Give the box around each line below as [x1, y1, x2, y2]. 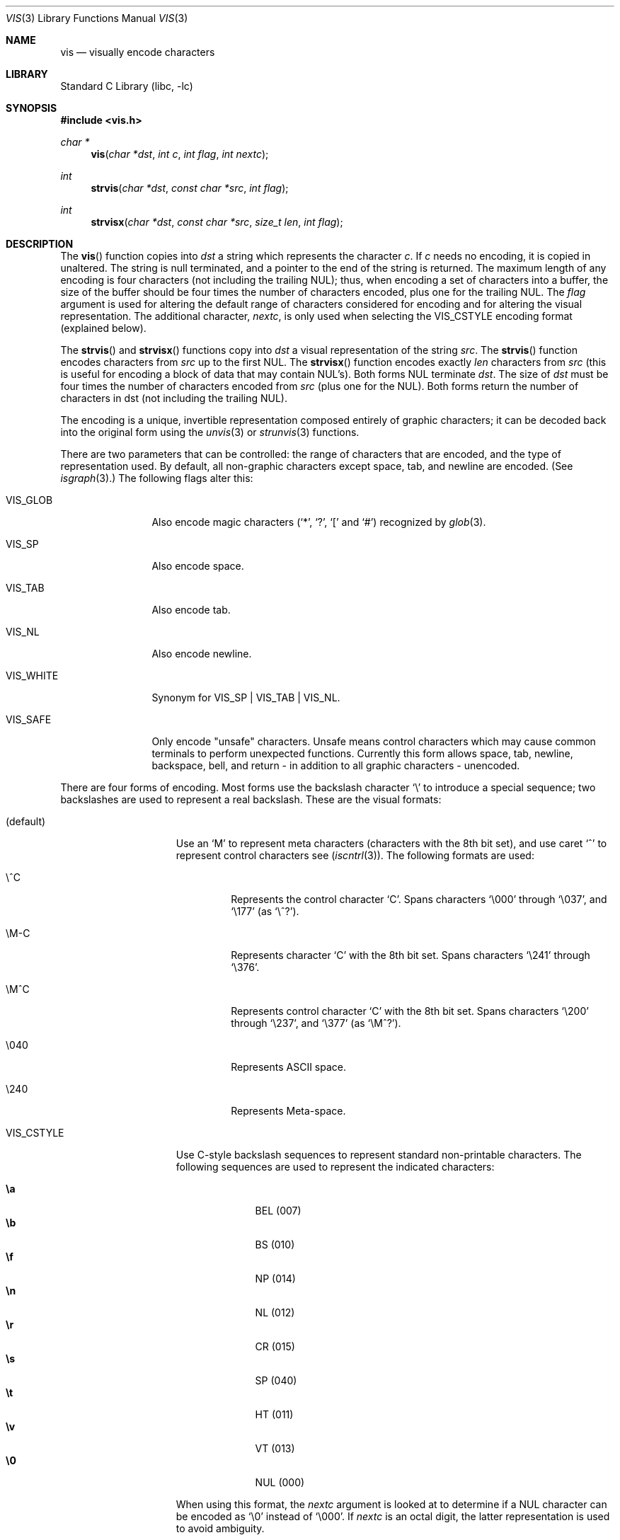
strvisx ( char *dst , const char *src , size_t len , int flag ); [91, 216, 343, 228]
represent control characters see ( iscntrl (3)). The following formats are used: [176, 849, 534, 861]
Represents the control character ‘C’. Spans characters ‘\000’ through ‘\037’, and [231, 893, 607, 905]
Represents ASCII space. [231, 1061, 346, 1073]
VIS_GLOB [6, 494, 53, 506]
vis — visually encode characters [60, 46, 215, 58]
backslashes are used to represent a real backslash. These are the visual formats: [60, 793, 442, 805]
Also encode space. [151, 560, 244, 572]
